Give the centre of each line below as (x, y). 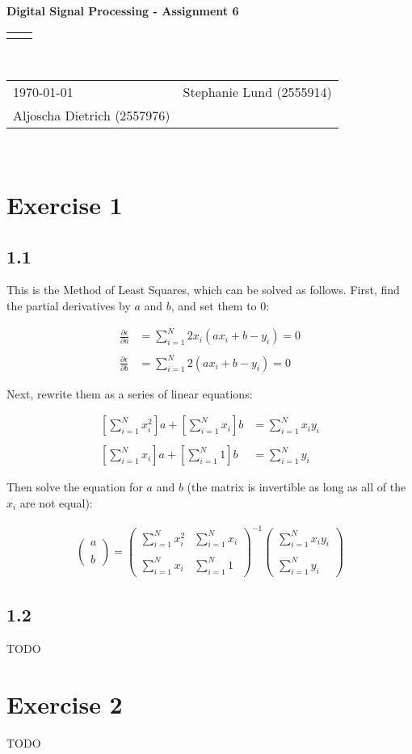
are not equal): (56, 502)
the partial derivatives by (69, 305)
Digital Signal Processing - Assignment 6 (123, 11)
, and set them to (214, 305)
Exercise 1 (65, 204)
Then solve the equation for (75, 487)
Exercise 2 (65, 703)
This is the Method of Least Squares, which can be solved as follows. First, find (203, 290)
